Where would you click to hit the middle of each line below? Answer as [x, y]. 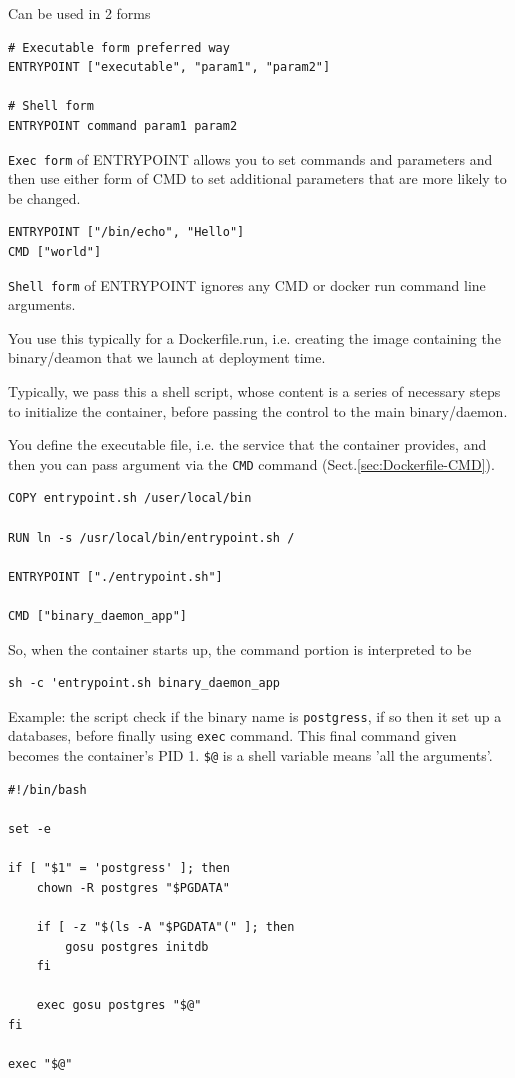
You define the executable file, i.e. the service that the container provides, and [247, 444]
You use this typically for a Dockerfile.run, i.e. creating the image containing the [254, 337]
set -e [29, 828]
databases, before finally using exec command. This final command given [232, 735]
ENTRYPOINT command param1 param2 [123, 125]
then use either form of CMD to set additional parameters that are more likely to [257, 178]
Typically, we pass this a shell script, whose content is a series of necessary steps [254, 391]
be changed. [44, 197]
